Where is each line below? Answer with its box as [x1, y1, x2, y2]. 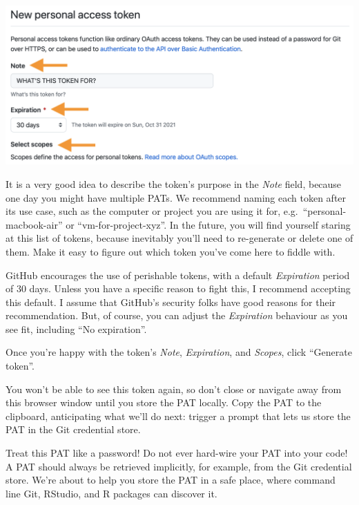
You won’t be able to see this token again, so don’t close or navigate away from [6, 381, 342, 396]
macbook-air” [6, 217, 63, 231]
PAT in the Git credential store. [6, 422, 141, 437]
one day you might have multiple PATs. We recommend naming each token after [6, 190, 347, 204]
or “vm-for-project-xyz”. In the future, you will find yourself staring [66, 217, 351, 231]
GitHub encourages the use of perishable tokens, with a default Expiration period [6, 267, 350, 282]
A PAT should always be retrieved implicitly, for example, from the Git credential [6, 459, 352, 473]
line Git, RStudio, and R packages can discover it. [6, 486, 217, 500]
